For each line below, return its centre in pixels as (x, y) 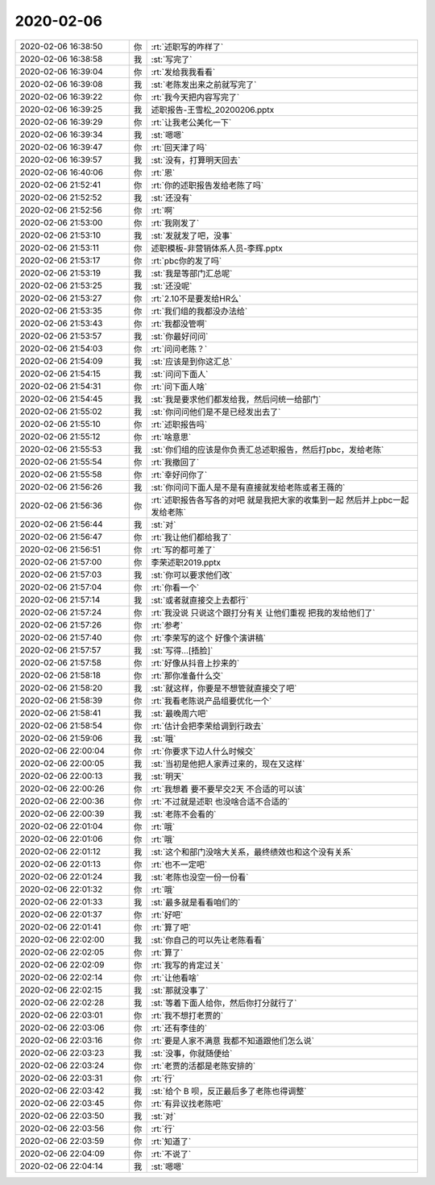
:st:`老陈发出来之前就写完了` (204, 85)
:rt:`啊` (163, 210)
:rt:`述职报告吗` (179, 425)
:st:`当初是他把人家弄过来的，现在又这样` (228, 764)
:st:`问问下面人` (180, 374)
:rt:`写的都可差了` (183, 549)
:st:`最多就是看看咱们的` (196, 902)
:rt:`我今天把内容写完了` (195, 97)
